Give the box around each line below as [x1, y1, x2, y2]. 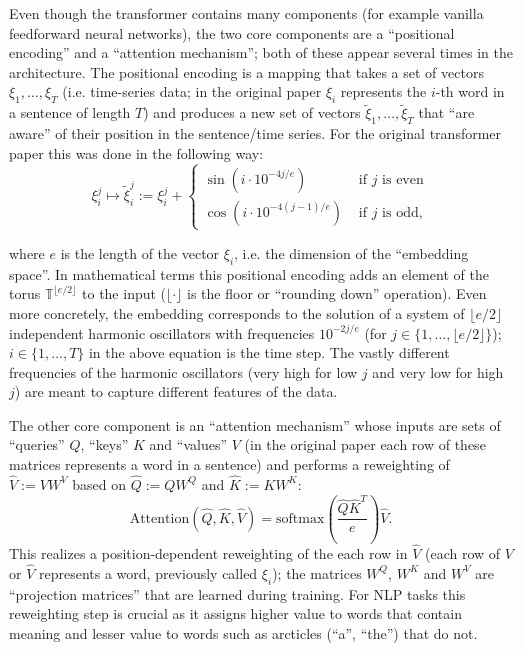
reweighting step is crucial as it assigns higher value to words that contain [9, 603, 462, 624]
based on [72, 473, 127, 494]
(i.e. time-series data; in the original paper [62, 81, 322, 102]
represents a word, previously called [38, 562, 258, 583]
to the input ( [82, 283, 167, 304]
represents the [340, 81, 427, 102]
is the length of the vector [60, 242, 220, 263]
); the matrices [272, 562, 362, 583]
